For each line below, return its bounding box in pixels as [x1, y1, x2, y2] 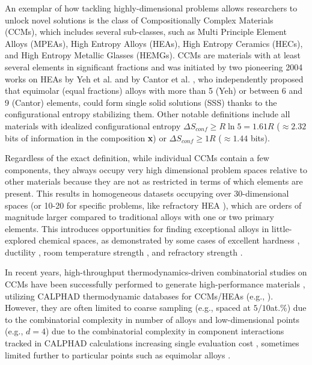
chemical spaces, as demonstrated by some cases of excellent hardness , [38, 234, 300, 247]
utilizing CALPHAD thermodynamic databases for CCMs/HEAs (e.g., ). [5, 289, 274, 302]
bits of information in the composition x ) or [5, 131, 167, 144]
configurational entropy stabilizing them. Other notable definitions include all [5, 108, 290, 120]
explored [5, 234, 36, 247]
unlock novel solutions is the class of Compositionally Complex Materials [5, 13, 274, 26]
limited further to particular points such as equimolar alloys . [5, 348, 231, 361]
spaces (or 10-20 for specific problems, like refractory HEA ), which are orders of [5, 198, 302, 211]
